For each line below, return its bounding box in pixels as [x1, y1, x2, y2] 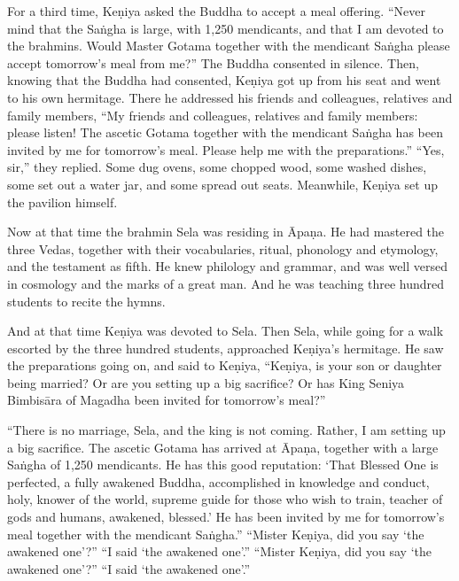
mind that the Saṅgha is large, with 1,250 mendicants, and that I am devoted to [7, 19, 444, 37]
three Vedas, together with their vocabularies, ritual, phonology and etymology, [7, 239, 439, 258]
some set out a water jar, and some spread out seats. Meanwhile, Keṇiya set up [7, 174, 438, 193]
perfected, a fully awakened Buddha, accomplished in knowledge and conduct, [7, 472, 430, 491]
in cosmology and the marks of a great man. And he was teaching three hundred [7, 274, 445, 292]
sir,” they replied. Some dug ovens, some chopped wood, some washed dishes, [7, 158, 427, 176]
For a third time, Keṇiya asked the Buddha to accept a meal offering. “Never [7, 2, 425, 19]
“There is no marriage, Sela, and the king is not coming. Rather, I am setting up [7, 421, 446, 439]
